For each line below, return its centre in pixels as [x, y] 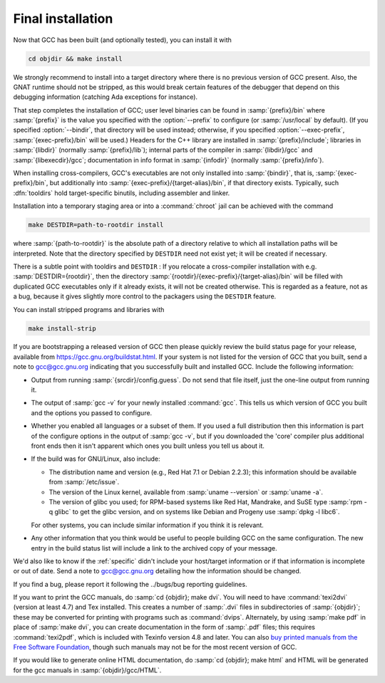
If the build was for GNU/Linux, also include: [96, 459]
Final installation [63, 19]
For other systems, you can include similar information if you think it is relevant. [147, 525]
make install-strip [62, 328]
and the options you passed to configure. [92, 412]
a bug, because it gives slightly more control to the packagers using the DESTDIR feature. [145, 296]
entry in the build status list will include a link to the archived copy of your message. [154, 548]
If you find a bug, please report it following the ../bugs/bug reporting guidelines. [130, 584]
